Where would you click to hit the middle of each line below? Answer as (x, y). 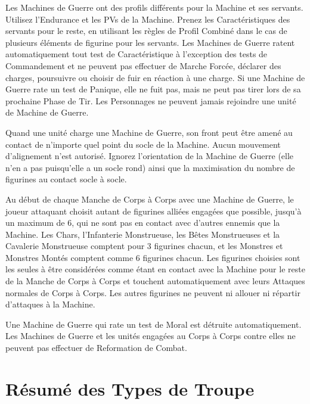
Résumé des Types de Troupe (130, 388)
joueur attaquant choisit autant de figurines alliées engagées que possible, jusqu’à (154, 211)
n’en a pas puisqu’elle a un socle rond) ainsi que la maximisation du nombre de (150, 167)
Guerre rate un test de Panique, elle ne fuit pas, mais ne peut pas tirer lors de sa (153, 89)
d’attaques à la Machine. (50, 304)
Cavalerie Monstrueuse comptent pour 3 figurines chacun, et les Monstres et (144, 246)
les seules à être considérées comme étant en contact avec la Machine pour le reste (155, 269)
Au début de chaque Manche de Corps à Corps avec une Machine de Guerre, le (150, 199)
